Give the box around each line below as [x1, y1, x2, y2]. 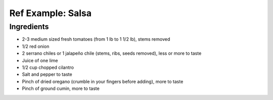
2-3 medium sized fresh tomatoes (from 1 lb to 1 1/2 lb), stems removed [22, 36, 170, 42]
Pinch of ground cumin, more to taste [22, 85, 100, 91]
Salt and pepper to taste [22, 71, 73, 77]
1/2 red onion [22, 43, 50, 49]
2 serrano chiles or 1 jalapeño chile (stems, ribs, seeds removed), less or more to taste [22, 50, 202, 56]
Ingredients [9, 22, 49, 31]
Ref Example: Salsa [9, 8, 92, 19]
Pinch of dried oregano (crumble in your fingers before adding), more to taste [22, 78, 184, 84]
